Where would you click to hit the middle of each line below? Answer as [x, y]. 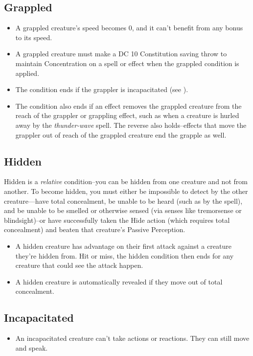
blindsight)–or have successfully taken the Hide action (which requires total [117, 220]
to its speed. [34, 37]
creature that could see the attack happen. [79, 265]
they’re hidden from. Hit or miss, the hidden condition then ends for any [125, 255]
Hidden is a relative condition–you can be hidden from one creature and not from [126, 181]
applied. [27, 73]
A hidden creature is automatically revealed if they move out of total [119, 281]
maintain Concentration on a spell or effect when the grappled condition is [127, 63]
